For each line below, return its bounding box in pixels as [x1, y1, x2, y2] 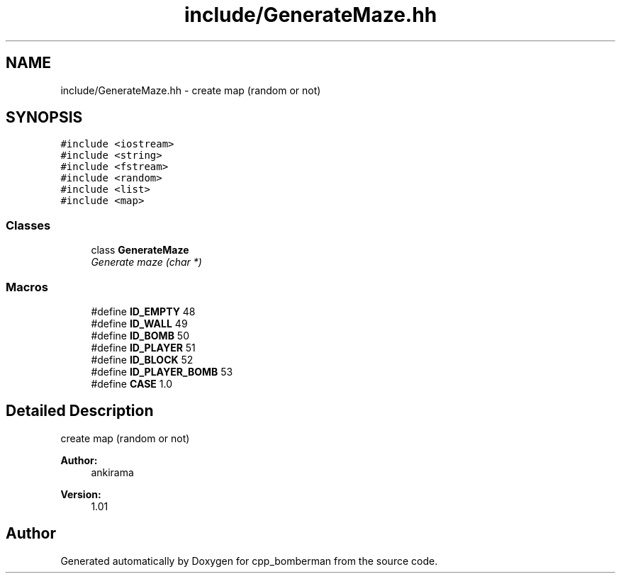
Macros [6, 279, 48, 294]
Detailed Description [6, 402, 154, 420]
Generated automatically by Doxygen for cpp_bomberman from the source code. [60, 554, 438, 567]
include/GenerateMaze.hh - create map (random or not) [60, 84, 321, 96]
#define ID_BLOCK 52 [91, 353, 194, 366]
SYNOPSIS [6, 108, 83, 127]
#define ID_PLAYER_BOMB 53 [91, 365, 233, 378]
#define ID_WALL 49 [91, 317, 188, 330]
